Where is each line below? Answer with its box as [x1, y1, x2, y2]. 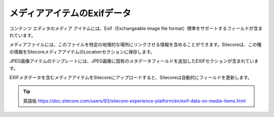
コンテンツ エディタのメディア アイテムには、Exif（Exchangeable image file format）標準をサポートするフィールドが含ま [9, 25, 263, 31]
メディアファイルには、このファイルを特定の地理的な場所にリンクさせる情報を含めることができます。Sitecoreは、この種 [9, 42, 262, 48]
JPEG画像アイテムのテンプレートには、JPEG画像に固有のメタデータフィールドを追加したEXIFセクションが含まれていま [9, 58, 259, 64]
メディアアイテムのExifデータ [9, 8, 131, 19]
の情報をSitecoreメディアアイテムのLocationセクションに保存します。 [9, 49, 155, 55]
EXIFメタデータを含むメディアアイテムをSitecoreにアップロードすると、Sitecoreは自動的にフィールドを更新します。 [9, 74, 252, 81]
